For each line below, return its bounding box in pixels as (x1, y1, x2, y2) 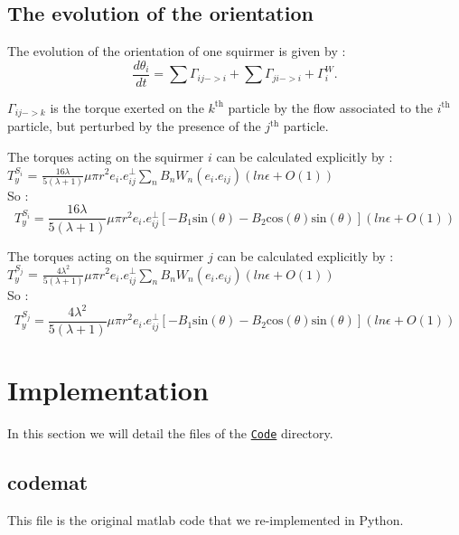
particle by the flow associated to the (228, 98, 434, 117)
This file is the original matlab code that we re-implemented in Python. (7, 511, 404, 530)
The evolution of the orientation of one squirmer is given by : (7, 42, 346, 61)
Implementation (7, 371, 209, 408)
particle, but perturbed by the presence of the (7, 117, 261, 136)
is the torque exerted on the (50, 98, 204, 117)
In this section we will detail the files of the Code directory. (7, 424, 333, 443)
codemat (7, 468, 89, 496)
